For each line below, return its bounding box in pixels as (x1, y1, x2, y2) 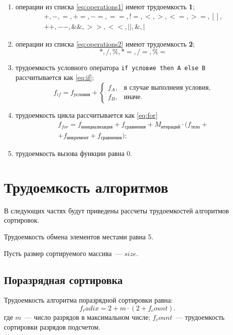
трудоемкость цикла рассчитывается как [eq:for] (15, 109, 158, 120)
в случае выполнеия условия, (124, 84, 211, 91)
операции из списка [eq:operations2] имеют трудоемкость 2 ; (15, 38, 195, 49)
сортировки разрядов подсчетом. (4, 321, 101, 332)
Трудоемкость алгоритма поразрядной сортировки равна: (4, 295, 173, 305)
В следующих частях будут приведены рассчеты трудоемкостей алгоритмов (4, 205, 229, 215)
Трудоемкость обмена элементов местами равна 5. (4, 231, 154, 241)
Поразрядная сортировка (4, 272, 123, 287)
